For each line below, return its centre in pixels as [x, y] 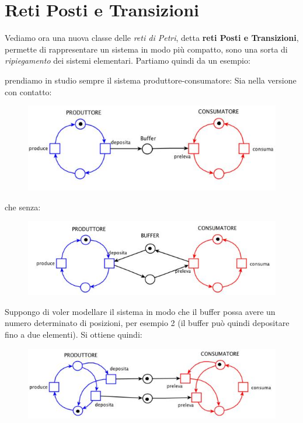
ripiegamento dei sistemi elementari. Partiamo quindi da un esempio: [128, 60]
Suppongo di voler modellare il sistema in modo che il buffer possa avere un [140, 311]
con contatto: [28, 91]
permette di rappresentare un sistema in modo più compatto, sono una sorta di [146, 49]
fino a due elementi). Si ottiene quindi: [74, 334]
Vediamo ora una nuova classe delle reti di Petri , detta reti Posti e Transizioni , [152, 38]
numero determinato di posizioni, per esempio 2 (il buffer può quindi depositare [147, 323]
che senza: [23, 207]
